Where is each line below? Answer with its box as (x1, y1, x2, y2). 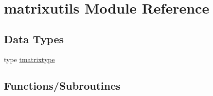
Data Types (4, 31, 64, 46)
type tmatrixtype (4, 54, 55, 64)
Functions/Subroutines (4, 78, 121, 93)
